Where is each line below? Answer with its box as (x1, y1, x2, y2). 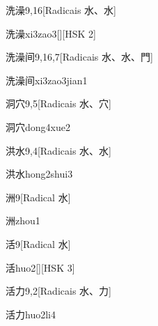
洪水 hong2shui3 (6, 166, 73, 181)
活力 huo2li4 (6, 306, 56, 321)
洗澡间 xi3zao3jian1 (6, 72, 88, 87)
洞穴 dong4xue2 (6, 119, 70, 134)
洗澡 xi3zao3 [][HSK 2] (6, 26, 96, 40)
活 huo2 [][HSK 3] (6, 260, 75, 274)
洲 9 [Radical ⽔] (6, 189, 71, 204)
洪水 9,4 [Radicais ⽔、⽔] (6, 143, 111, 157)
